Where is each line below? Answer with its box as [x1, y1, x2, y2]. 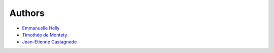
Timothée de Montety [22, 31, 67, 37]
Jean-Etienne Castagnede [22, 39, 77, 45]
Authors [9, 7, 45, 18]
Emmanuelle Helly [22, 25, 60, 31]
